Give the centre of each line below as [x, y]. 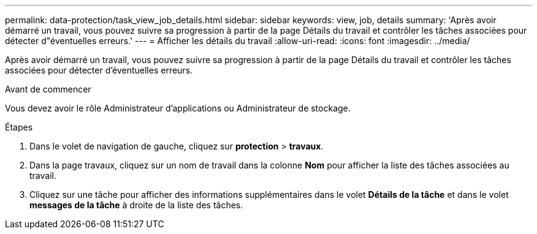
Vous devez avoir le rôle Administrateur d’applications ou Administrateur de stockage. [178, 108]
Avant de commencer [48, 89]
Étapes [19, 127]
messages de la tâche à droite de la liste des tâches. [136, 205]
